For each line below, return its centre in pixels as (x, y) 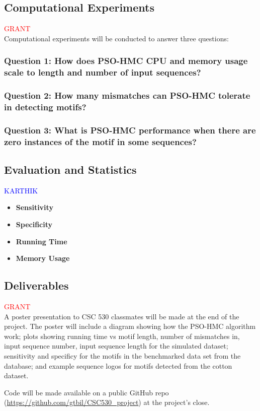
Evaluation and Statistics (70, 169)
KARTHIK (21, 190)
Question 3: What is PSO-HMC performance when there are (130, 130)
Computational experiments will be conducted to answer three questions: (116, 38)
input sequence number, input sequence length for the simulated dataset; (116, 346)
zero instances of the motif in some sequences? (100, 141)
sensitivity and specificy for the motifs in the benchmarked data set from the (122, 356)
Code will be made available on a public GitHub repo (86, 392)
